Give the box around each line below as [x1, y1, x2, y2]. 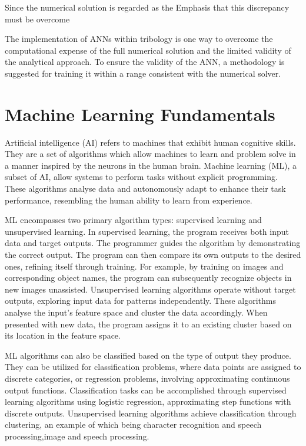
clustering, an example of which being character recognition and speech [5, 418, 262, 431]
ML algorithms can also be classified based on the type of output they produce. [5, 349, 291, 361]
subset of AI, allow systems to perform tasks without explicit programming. [5, 170, 278, 183]
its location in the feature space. [5, 329, 121, 342]
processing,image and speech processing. [5, 429, 149, 442]
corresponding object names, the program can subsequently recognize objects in [5, 271, 292, 284]
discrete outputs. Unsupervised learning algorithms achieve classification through [5, 406, 297, 419]
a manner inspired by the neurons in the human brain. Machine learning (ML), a [5, 159, 297, 171]
